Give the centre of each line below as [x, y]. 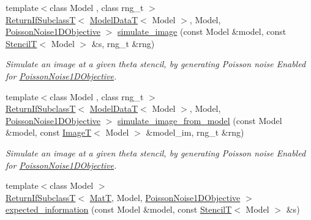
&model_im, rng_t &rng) [195, 132]
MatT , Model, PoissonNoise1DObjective [165, 197]
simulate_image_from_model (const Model [200, 120]
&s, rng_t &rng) [123, 43]
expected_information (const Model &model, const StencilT [119, 209]
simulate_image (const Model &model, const [202, 31]
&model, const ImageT [49, 132]
